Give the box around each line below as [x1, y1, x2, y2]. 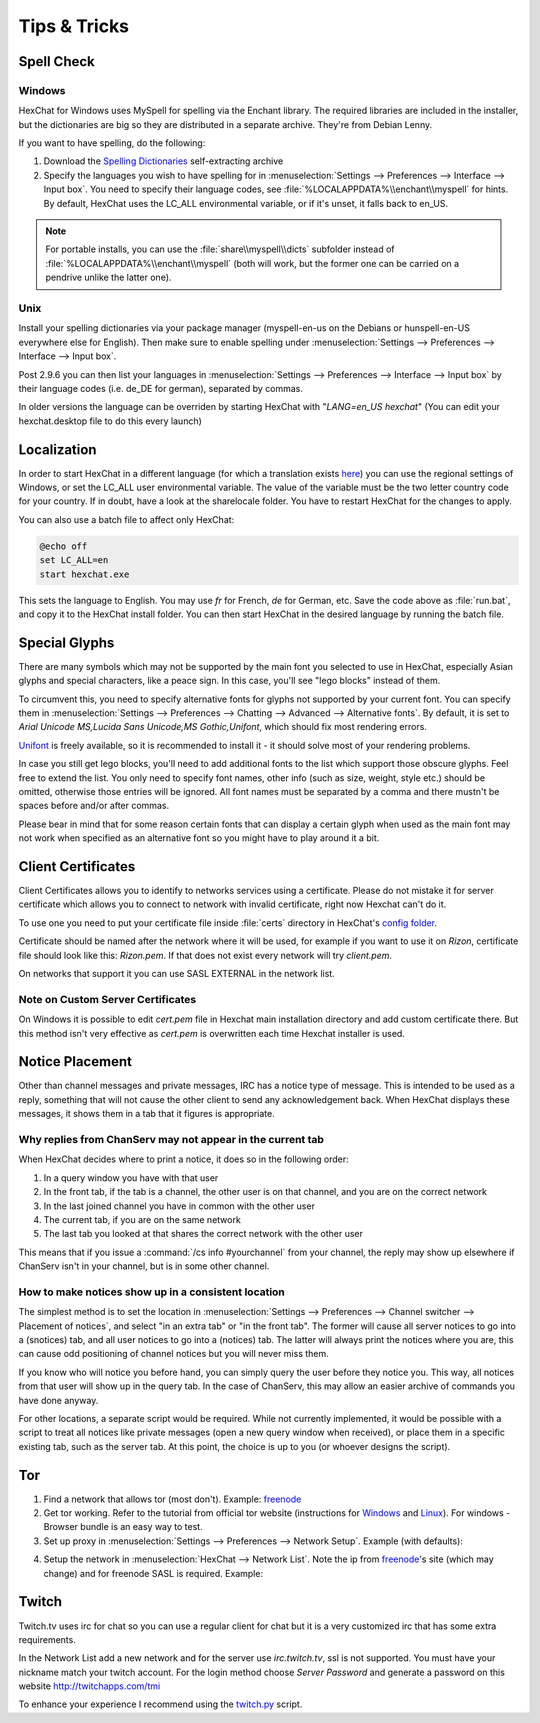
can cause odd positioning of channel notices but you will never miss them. [18, 1348, 329, 1360]
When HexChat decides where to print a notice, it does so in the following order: [18, 1153, 349, 1165]
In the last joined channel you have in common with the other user [43, 1200, 315, 1212]
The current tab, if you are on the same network [43, 1213, 242, 1225]
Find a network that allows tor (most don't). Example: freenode [43, 1493, 302, 1505]
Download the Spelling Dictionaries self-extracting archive [43, 155, 284, 167]
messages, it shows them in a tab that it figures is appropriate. [18, 1108, 275, 1120]
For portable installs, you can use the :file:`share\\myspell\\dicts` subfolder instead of [45, 243, 395, 255]
